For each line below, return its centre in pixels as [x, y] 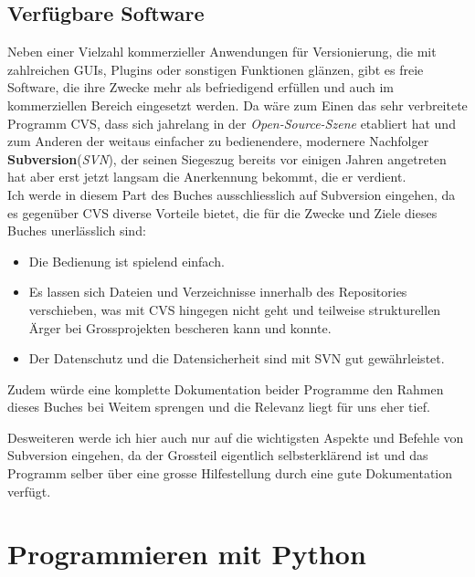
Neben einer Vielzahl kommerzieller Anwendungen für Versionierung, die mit [222, 52]
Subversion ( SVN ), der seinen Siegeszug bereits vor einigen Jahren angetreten [227, 158]
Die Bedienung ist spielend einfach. [127, 261]
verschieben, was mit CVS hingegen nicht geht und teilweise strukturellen [235, 309]
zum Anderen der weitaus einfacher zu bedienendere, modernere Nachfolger [218, 141]
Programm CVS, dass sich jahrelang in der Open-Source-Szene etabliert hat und [232, 123]
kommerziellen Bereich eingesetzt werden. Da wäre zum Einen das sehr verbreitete [237, 105]
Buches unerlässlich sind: [77, 231]
